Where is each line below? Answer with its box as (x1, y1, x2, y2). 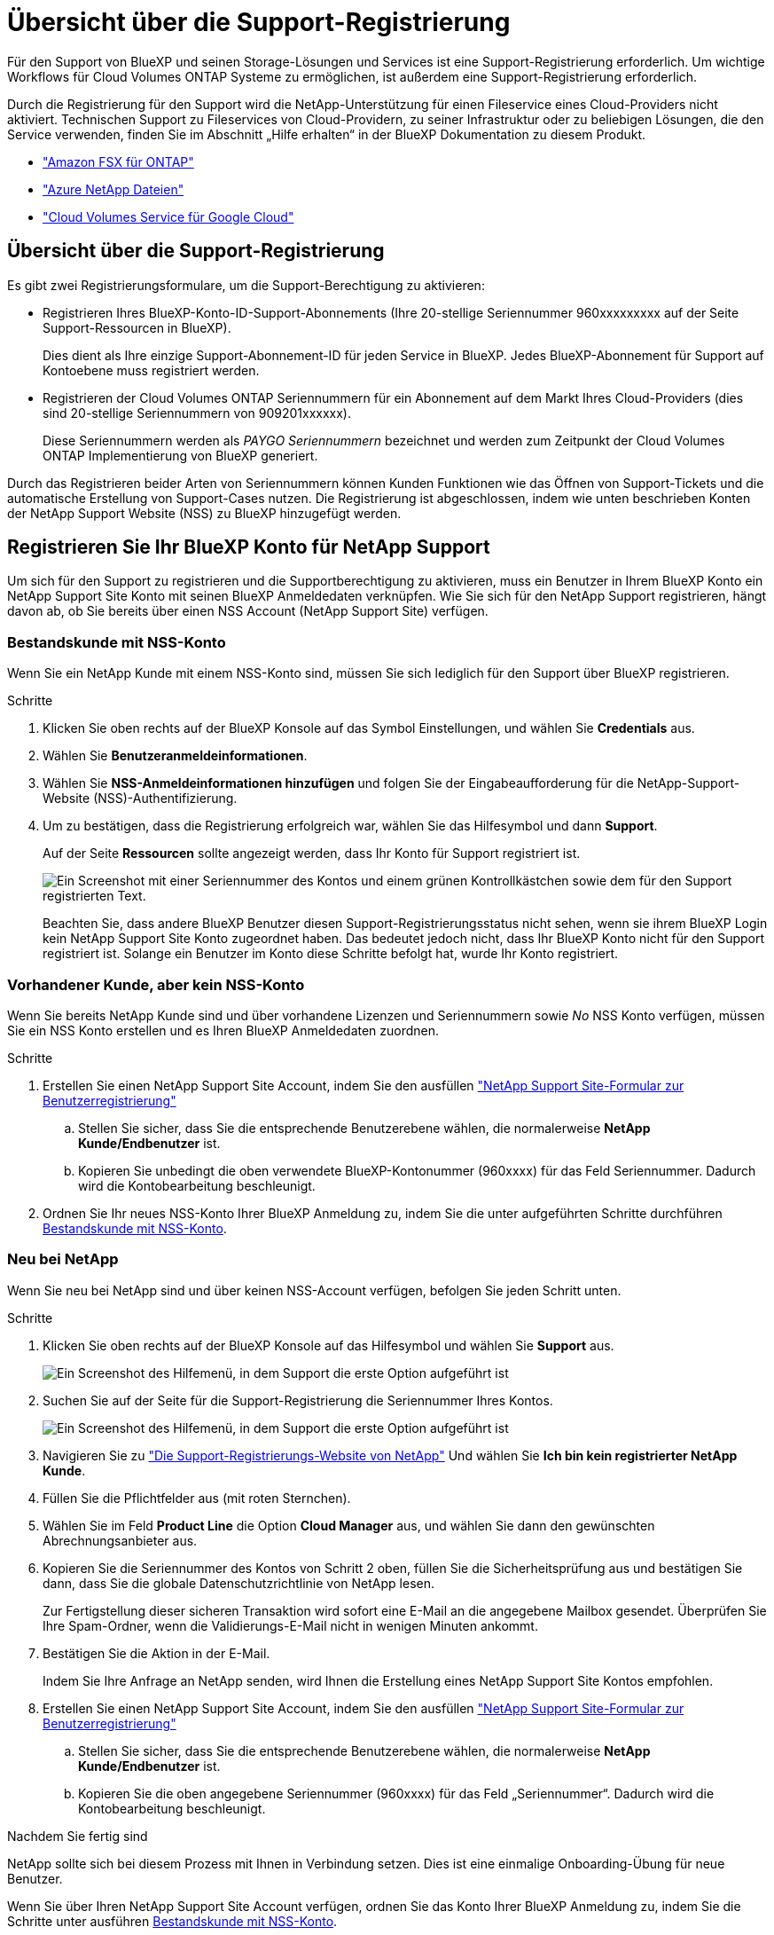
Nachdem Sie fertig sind (7, 1828, 148, 1844)
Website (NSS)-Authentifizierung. (43, 791, 238, 806)
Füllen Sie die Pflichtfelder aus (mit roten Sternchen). (43, 1490, 351, 1506)
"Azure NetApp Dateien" (43, 181, 184, 197)
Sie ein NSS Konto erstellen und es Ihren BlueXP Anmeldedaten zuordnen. (7, 1022, 440, 1038)
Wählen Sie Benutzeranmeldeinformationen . (43, 748, 308, 764)
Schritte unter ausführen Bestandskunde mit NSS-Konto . (7, 1913, 338, 1929)
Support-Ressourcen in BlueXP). (43, 319, 231, 335)
